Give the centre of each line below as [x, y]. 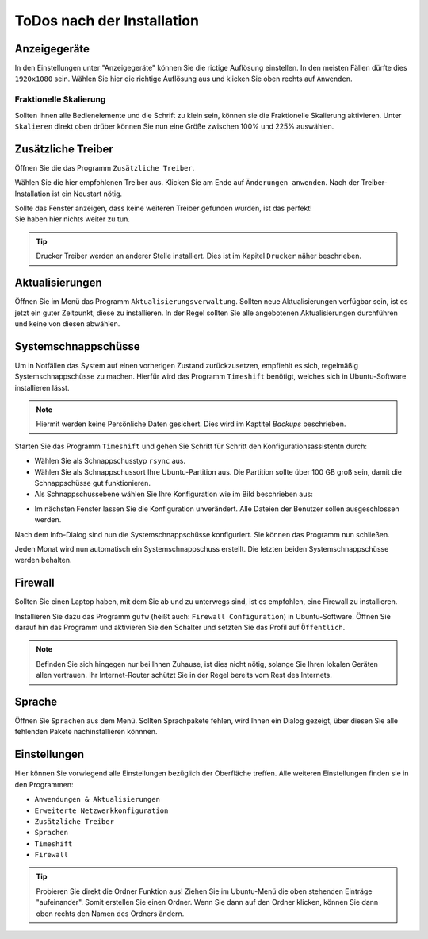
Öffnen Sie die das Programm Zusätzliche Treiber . [105, 167]
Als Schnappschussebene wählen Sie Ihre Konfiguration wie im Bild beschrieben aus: [174, 494]
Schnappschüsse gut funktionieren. [92, 483]
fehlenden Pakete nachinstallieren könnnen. [86, 732]
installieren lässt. [42, 387]
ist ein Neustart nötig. [87, 194]
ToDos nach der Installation [107, 21]
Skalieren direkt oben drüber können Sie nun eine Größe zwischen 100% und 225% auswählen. [174, 126]
